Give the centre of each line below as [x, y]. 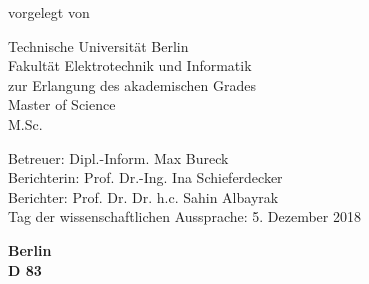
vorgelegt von [49, 12]
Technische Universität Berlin [98, 45]
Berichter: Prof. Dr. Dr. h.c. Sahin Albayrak [143, 196]
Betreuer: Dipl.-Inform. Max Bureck [118, 157]
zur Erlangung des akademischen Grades [132, 84]
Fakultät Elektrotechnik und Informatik [130, 65]
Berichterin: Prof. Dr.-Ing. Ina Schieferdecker [145, 177]
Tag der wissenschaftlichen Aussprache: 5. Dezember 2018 [184, 216]
